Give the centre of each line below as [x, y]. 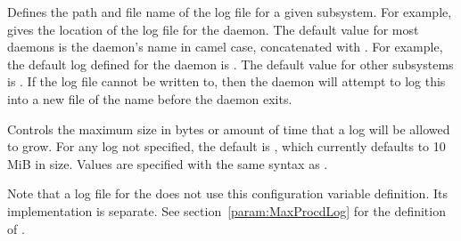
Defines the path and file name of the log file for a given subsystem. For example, [230, 12]
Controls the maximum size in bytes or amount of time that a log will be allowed [229, 129]
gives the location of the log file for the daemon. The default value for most [213, 29]
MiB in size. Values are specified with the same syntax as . [168, 163]
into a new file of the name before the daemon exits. [150, 98]
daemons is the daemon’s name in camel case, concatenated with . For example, [225, 47]
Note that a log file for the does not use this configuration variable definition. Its [227, 193]
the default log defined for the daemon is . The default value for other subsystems [230, 64]
